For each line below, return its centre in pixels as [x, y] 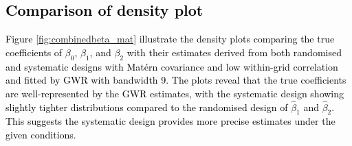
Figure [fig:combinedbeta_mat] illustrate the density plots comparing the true [170, 39]
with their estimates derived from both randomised [234, 52]
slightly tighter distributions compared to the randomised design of [147, 107]
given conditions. [41, 134]
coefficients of [34, 52]
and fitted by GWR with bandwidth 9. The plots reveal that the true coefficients [176, 80]
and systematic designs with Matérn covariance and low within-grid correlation [172, 66]
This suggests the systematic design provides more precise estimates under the [170, 121]
